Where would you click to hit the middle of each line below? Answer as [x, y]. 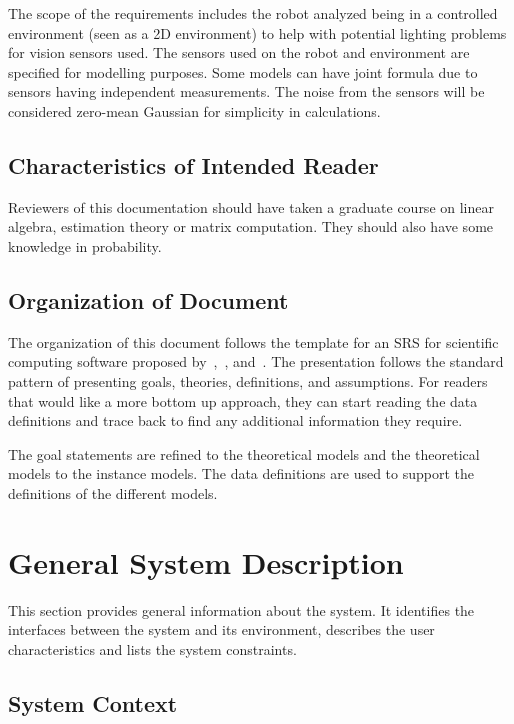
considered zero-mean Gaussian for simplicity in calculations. [194, 110]
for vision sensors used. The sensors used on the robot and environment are [239, 52]
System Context [93, 702]
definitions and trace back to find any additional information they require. [235, 420]
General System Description [206, 561]
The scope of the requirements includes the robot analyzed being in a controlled [253, 13]
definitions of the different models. [113, 492]
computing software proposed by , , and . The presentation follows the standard [256, 361]
